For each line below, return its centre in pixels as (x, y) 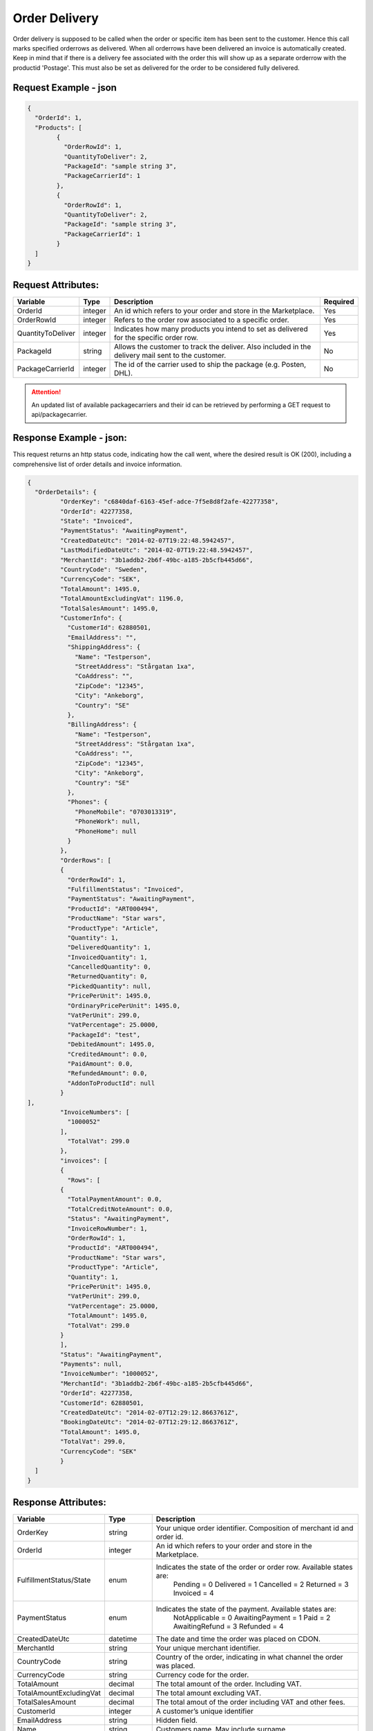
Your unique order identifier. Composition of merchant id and (255, 1528)
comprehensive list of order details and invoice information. (97, 464)
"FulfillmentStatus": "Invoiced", (126, 889)
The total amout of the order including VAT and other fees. (250, 1702)
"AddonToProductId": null (111, 1083)
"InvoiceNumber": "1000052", (109, 1374)
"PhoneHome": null (106, 831)
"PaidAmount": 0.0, (101, 1064)
